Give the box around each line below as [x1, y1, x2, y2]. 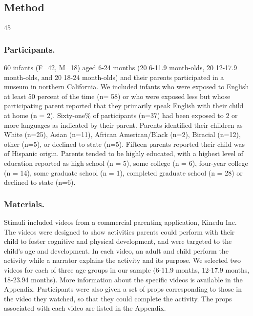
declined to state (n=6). [4, 177, 76, 187]
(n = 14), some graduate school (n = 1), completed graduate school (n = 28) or [4, 167, 243, 178]
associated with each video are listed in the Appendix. [4, 303, 166, 313]
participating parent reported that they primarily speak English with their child [4, 100, 244, 111]
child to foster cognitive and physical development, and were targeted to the [4, 236, 232, 246]
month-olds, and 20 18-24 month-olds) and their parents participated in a [4, 72, 224, 82]
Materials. [4, 197, 44, 210]
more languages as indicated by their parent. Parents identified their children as [4, 119, 243, 130]
